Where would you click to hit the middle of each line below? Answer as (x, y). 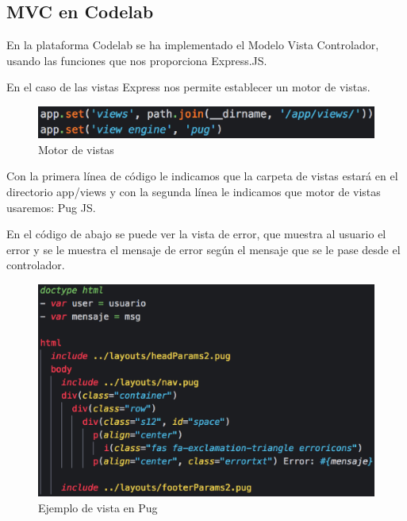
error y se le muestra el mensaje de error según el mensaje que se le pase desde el (203, 249)
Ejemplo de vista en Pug (98, 507)
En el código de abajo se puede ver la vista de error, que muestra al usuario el (196, 234)
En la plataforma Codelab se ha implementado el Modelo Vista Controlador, (193, 45)
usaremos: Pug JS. (51, 207)
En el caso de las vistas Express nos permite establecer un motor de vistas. (188, 87)
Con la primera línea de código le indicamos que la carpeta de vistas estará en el (202, 176)
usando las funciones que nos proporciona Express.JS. (137, 60)
